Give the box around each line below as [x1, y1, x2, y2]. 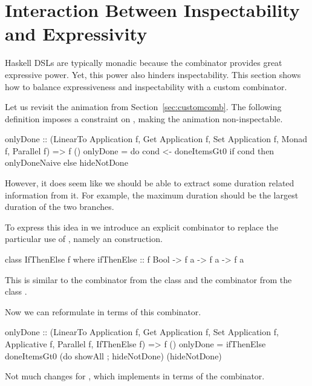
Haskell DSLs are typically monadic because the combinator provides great [5, 56, 282, 69]
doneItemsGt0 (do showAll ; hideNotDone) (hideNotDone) [5, 349, 222, 362]
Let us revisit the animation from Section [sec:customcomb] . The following [5, 100, 282, 113]
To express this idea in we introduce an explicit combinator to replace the [5, 220, 278, 233]
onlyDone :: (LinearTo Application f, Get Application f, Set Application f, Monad [5, 132, 307, 145]
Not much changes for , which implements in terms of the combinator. [5, 370, 265, 382]
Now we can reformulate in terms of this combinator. [5, 305, 201, 318]
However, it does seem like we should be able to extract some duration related [5, 177, 294, 189]
